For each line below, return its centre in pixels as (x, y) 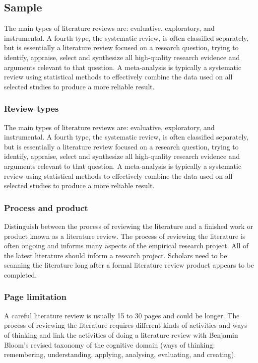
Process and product (46, 207)
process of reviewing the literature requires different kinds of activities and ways (126, 325)
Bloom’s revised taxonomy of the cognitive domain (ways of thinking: (110, 344)
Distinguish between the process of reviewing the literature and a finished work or (129, 226)
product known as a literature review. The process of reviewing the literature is (125, 236)
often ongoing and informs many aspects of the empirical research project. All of (126, 246)
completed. (21, 274)
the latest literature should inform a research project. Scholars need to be (116, 255)
